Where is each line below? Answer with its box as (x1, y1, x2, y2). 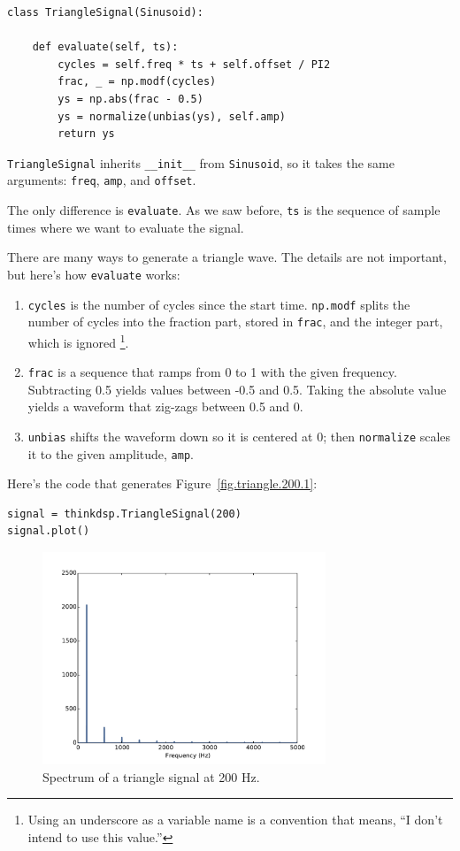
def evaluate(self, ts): (32, 41, 179, 54)
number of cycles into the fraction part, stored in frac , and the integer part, (27, 312, 443, 331)
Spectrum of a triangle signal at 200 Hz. (42, 767, 260, 786)
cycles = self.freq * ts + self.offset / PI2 (57, 57, 331, 71)
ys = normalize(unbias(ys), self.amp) (57, 110, 286, 123)
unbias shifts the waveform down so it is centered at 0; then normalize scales (27, 426, 451, 445)
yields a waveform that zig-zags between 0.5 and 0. (27, 397, 303, 416)
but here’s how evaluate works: (7, 264, 180, 283)
